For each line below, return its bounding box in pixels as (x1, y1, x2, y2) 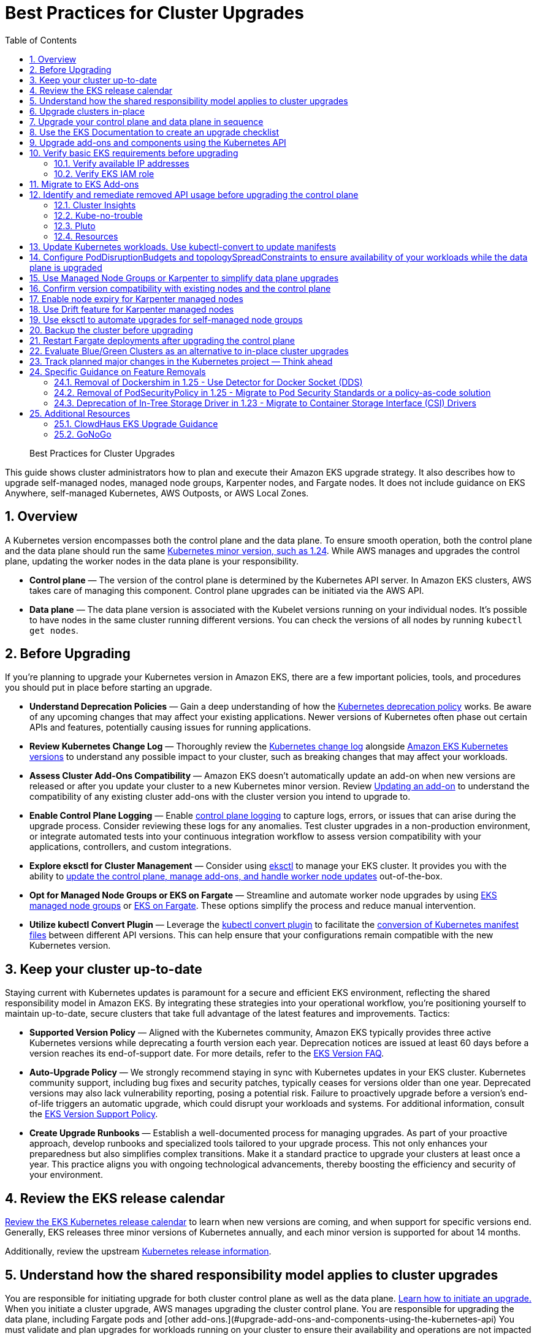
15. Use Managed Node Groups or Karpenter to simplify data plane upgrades (29, 272, 339, 283)
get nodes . (29, 624, 78, 636)
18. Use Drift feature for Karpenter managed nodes (29, 303, 234, 314)
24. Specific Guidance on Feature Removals (29, 366, 206, 377)
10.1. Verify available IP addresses (54, 158, 189, 169)
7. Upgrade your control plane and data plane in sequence (29, 116, 264, 127)
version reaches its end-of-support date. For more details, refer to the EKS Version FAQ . (29, 1048, 384, 1059)
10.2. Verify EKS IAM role (54, 168, 154, 179)
